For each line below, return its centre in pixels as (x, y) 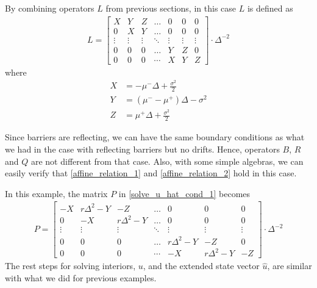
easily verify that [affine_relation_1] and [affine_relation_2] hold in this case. (151, 173)
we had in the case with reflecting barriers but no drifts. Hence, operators (142, 149)
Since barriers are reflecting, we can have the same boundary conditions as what (155, 137)
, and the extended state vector (201, 266)
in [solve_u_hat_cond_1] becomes (184, 193)
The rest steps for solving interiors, (70, 266)
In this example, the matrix (56, 193)
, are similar (290, 266)
